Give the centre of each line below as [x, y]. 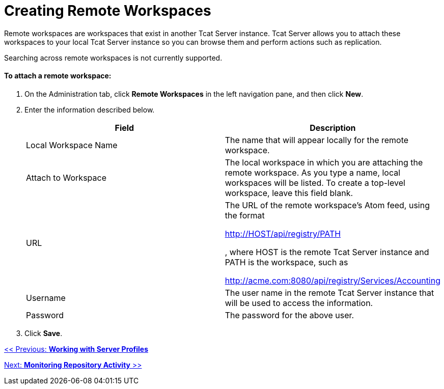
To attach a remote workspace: [58, 76]
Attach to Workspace [66, 177]
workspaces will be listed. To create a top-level [315, 183]
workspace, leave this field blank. [289, 193]
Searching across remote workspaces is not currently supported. [113, 58]
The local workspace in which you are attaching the [324, 162]
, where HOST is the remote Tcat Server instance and [327, 252]
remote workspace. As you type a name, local [313, 172]
